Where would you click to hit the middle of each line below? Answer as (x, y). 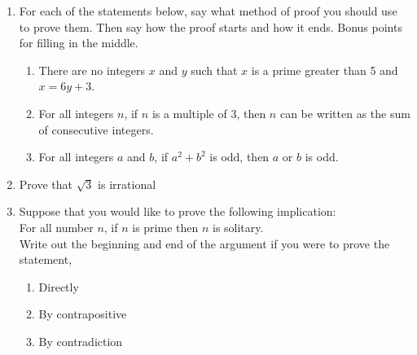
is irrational (127, 184)
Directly (59, 286)
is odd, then (239, 157)
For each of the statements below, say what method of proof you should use (208, 11)
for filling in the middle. (79, 43)
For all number (56, 227)
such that (214, 70)
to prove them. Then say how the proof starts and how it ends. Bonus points (211, 26)
